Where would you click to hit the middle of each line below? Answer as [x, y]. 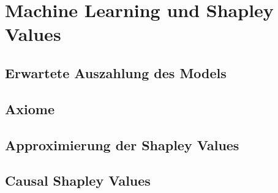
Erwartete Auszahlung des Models [116, 72]
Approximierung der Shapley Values [122, 144]
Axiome [30, 108]
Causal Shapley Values [78, 180]
